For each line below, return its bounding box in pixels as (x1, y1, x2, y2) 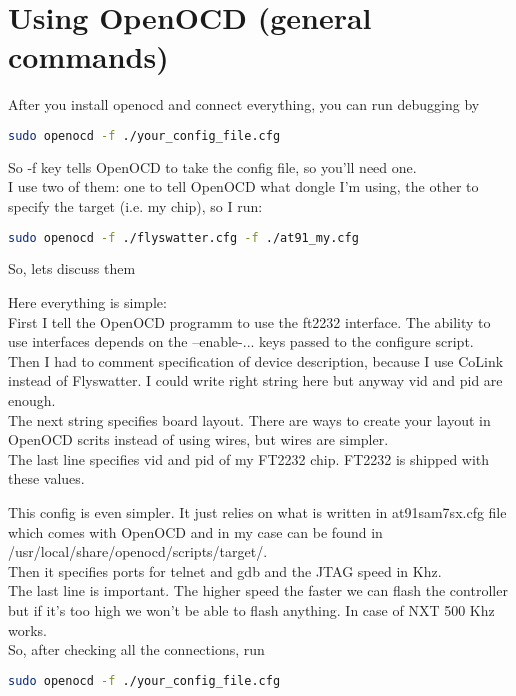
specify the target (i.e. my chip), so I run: (8, 195, 263, 216)
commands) (8, 36, 169, 77)
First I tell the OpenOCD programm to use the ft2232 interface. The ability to (8, 311, 491, 332)
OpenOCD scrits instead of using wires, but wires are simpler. (8, 429, 389, 450)
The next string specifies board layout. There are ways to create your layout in (8, 409, 491, 430)
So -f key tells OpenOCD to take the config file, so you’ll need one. (8, 156, 417, 177)
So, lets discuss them (8, 258, 136, 279)
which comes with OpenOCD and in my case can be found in (8, 521, 383, 542)
